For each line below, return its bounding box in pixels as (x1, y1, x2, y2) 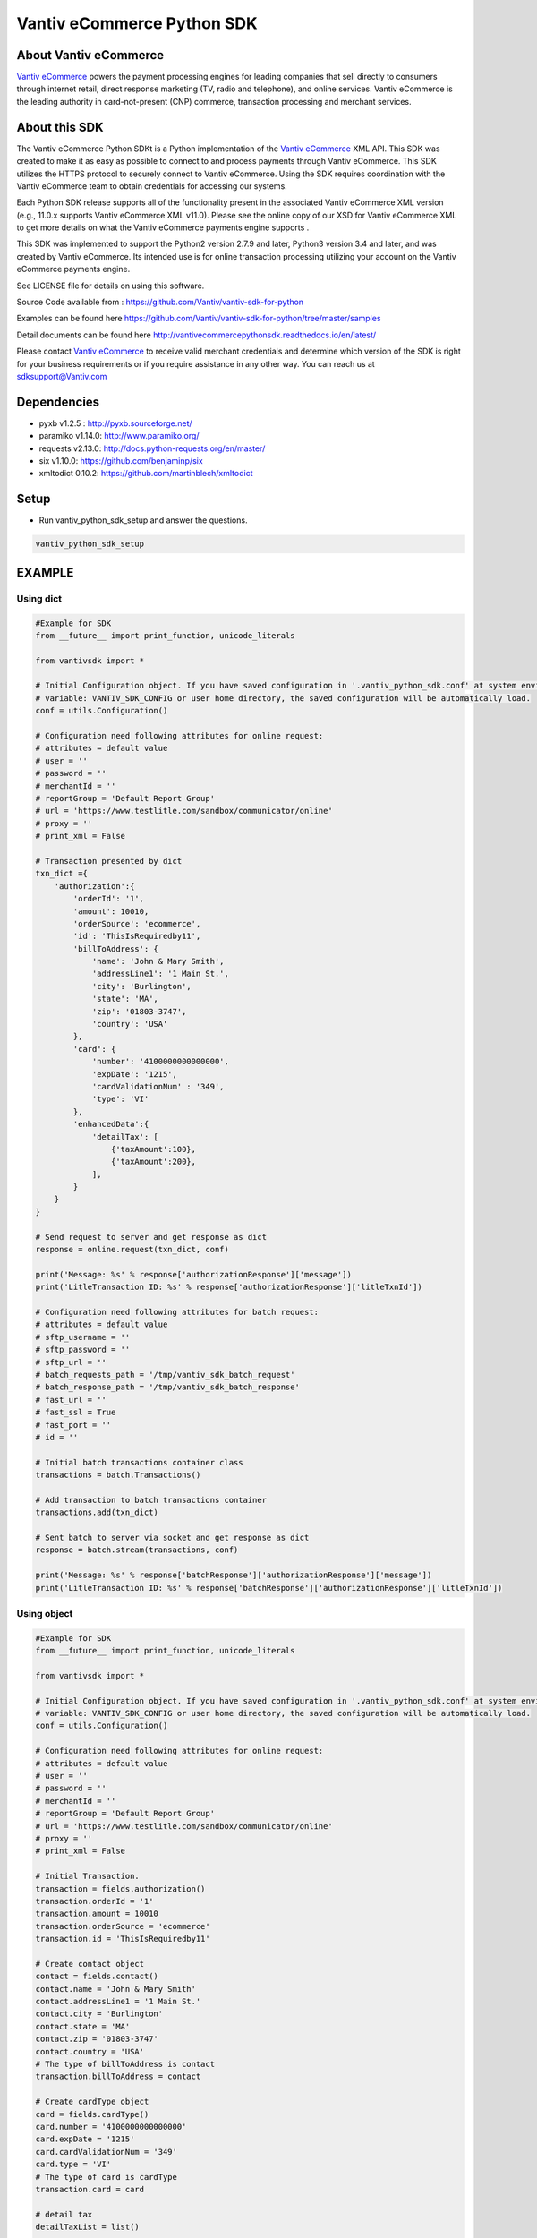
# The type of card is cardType (35, 2172, 178, 2182)
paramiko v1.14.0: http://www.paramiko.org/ (38, 431, 200, 441)
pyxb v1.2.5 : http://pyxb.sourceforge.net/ (38, 417, 192, 429)
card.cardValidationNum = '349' (35, 2147, 178, 2157)
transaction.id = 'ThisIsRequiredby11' (35, 1934, 210, 1944)
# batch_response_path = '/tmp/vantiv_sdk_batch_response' (35, 1382, 300, 1392)
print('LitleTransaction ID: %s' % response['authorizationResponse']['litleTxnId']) (35, 1282, 422, 1293)
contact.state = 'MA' (35, 2021, 131, 2031)
